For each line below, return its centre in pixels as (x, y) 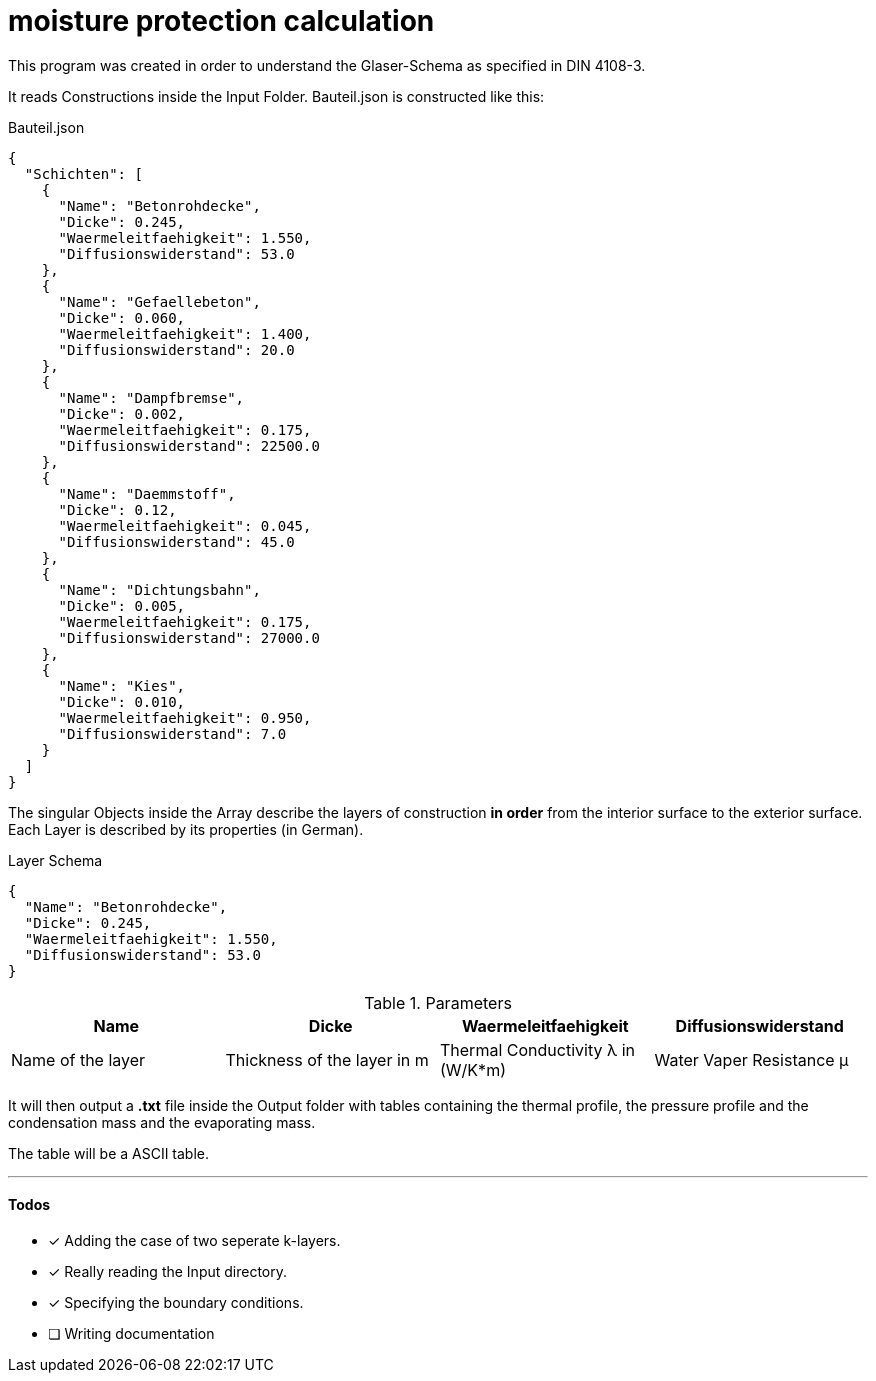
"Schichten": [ (83, 173)
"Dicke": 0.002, (122, 413)
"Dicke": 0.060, (122, 317)
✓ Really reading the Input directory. (168, 1271)
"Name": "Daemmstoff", (147, 493)
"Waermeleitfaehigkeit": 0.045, (185, 525)
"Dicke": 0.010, (122, 701)
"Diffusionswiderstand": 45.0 (176, 541)
